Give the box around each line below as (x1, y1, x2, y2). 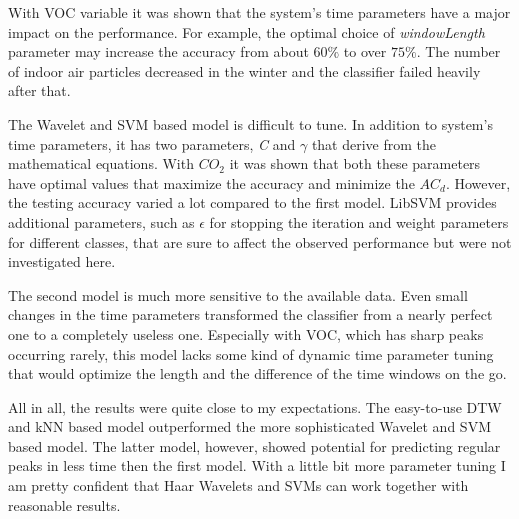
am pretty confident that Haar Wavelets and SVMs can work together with (8, 475, 469, 496)
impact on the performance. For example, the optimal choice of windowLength (8, 21, 485, 42)
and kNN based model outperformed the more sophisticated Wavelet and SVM (8, 416, 491, 437)
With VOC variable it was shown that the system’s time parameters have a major (8, 2, 511, 22)
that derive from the (311, 133, 437, 154)
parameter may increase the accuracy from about (8, 41, 309, 62)
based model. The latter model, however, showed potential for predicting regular (8, 435, 501, 456)
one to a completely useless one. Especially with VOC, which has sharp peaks (8, 323, 484, 344)
